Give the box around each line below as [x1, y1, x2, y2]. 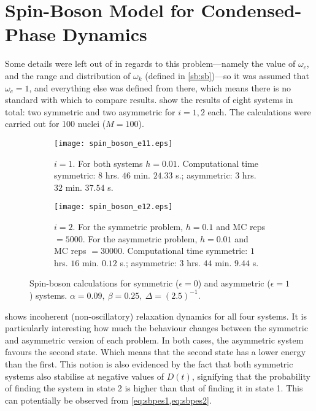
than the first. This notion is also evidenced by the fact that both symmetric [5, 357, 293, 370]
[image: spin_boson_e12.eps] [54, 202, 173, 212]
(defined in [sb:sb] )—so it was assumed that [145, 69, 309, 82]
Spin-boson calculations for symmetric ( [29, 277, 179, 290]
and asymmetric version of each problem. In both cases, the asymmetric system [5, 333, 304, 346]
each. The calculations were [207, 105, 311, 118]
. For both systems [72, 156, 143, 169]
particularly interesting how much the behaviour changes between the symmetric [5, 321, 308, 334]
